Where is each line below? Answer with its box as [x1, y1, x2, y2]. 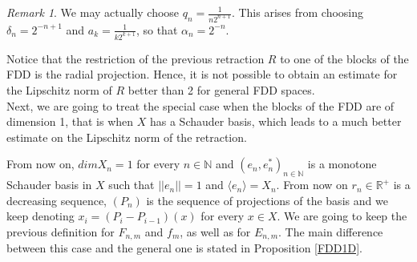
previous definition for [6, 223, 115, 240]
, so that [136, 21, 178, 38]
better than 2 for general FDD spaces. [128, 81, 315, 98]
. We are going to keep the [277, 208, 407, 224]
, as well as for [180, 223, 251, 240]
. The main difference [278, 223, 383, 240]
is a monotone [307, 155, 377, 172]
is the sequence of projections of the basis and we [146, 191, 388, 208]
